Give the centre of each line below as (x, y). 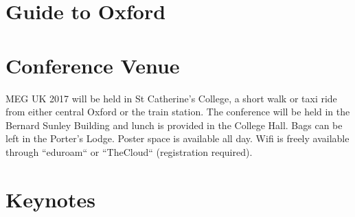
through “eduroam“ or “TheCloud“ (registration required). (129, 151)
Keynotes (50, 199)
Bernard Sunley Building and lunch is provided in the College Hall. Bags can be (174, 125)
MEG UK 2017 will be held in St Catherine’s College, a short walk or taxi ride (171, 98)
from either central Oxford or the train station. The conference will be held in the (178, 112)
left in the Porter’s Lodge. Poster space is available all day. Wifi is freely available (177, 138)
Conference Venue (93, 65)
